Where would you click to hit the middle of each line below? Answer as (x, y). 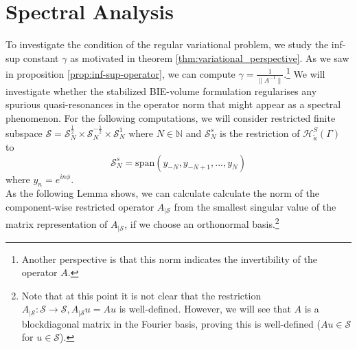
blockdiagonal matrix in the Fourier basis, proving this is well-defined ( (171, 323)
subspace (24, 133)
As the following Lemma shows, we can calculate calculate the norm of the (162, 193)
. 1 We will (304, 73)
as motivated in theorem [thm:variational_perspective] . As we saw (210, 57)
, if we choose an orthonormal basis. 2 (202, 223)
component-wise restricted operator (80, 206)
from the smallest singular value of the (255, 206)
